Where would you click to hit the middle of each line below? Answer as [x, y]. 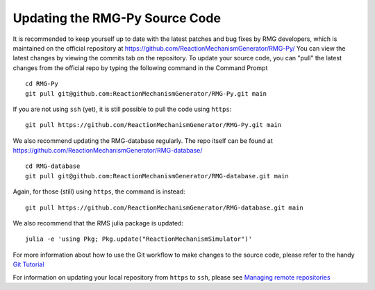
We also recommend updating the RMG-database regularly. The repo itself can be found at [143, 140]
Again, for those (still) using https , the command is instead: [99, 191]
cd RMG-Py [42, 84]
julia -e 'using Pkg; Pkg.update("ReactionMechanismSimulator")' [139, 239]
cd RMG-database [53, 166]
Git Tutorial [28, 264]
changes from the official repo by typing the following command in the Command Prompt [140, 68]
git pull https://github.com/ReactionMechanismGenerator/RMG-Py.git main [153, 125]
